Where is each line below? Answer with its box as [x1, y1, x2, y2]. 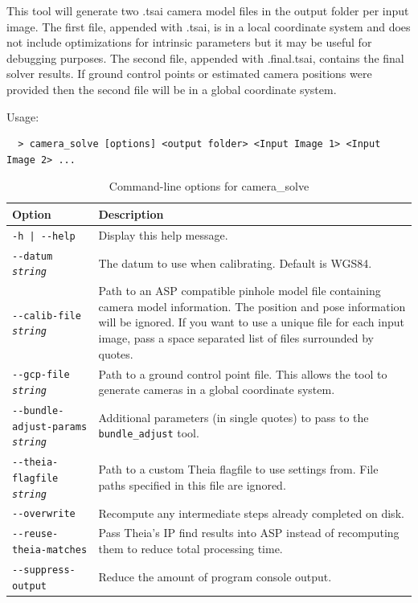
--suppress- [12, 564, 76, 576]
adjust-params [12, 420, 88, 433]
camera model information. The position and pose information [98, 297, 406, 314]
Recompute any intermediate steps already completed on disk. [98, 504, 404, 521]
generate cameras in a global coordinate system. [98, 381, 335, 398]
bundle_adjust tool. [98, 425, 199, 441]
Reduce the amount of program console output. [98, 568, 332, 585]
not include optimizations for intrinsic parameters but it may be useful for [6, 34, 372, 51]
